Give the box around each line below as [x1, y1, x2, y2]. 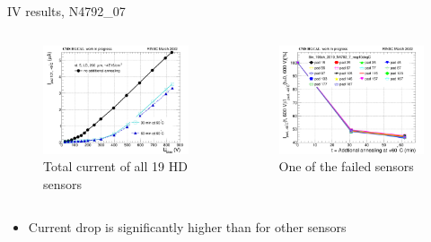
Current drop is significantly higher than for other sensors [28, 217, 347, 236]
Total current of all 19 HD [43, 157, 188, 176]
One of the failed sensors [278, 157, 414, 176]
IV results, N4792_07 [7, 2, 126, 20]
